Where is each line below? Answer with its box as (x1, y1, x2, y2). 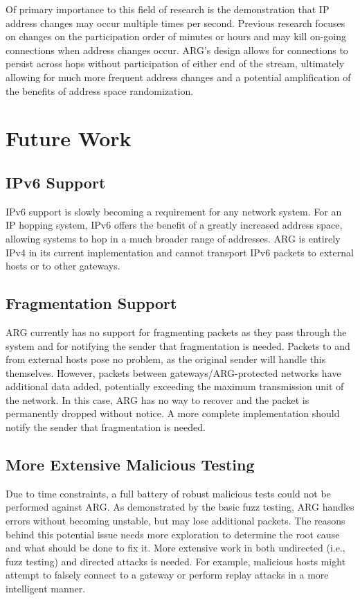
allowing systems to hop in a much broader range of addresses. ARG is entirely (6, 231, 341, 245)
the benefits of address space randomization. (6, 83, 194, 98)
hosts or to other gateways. (6, 258, 120, 273)
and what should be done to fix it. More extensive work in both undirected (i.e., (6, 540, 345, 555)
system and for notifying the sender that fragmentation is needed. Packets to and (6, 338, 350, 353)
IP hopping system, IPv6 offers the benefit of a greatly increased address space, (6, 218, 343, 232)
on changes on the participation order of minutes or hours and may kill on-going (6, 29, 347, 44)
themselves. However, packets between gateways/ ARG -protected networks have (6, 365, 341, 380)
